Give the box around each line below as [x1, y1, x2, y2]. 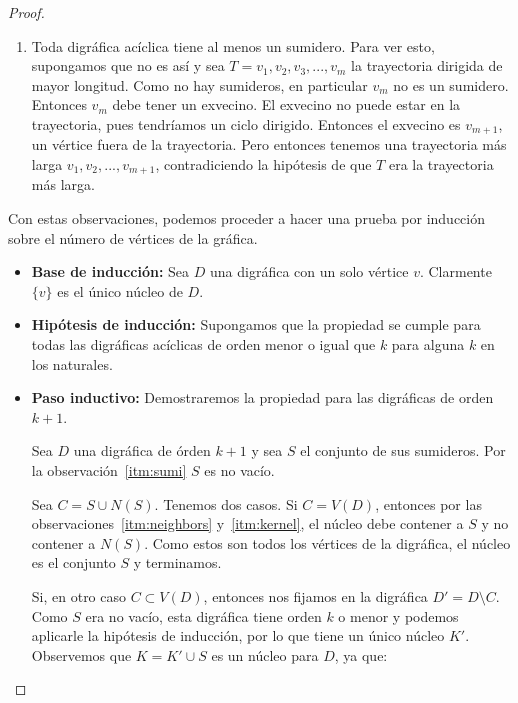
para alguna [391, 334, 465, 355]
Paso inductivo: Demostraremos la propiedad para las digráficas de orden [31, 387, 494, 408]
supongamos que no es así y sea [31, 55, 225, 76]
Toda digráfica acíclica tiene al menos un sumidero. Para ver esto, [31, 35, 435, 56]
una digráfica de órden [73, 440, 211, 461]
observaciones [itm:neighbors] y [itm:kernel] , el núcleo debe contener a [31, 513, 464, 534]
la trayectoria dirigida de [351, 55, 503, 76]
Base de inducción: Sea [31, 261, 190, 282]
